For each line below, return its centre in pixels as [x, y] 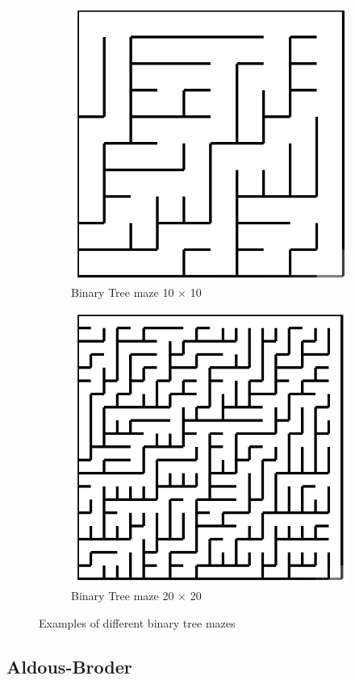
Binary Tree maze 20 [123, 595]
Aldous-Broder [69, 666]
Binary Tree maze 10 [123, 292]
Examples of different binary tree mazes [137, 622]
